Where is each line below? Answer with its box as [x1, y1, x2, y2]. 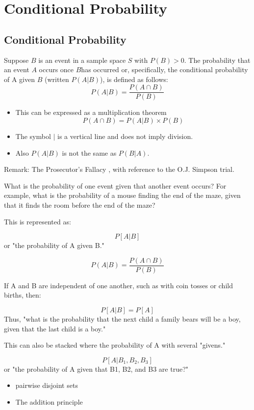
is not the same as [62, 147, 117, 158]
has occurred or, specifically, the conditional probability [81, 64, 248, 75]
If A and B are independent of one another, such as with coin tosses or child [4, 280, 233, 290]
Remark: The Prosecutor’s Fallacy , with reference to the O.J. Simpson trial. [4, 164, 234, 174]
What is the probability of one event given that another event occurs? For [4, 180, 227, 191]
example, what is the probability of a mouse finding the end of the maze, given [4, 190, 241, 200]
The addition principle [15, 396, 83, 407]
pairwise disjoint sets [15, 380, 78, 390]
